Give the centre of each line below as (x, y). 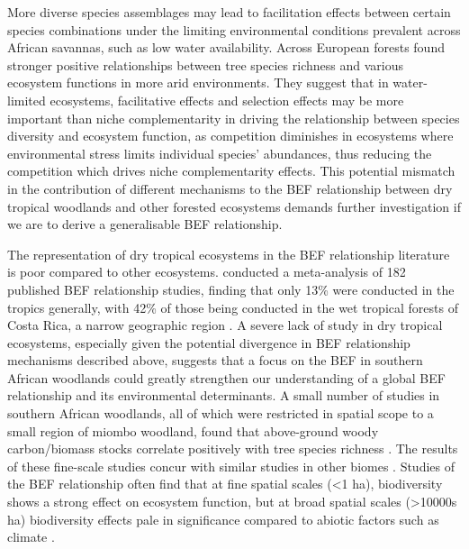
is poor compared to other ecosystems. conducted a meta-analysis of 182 (207, 272)
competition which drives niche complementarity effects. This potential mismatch (231, 171)
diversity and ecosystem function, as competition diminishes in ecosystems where (230, 136)
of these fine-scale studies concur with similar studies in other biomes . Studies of (231, 466)
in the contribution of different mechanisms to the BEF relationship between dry (230, 188)
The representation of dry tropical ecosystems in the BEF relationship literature (229, 254)
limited (27, 100)
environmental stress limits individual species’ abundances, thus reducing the (220, 153)
